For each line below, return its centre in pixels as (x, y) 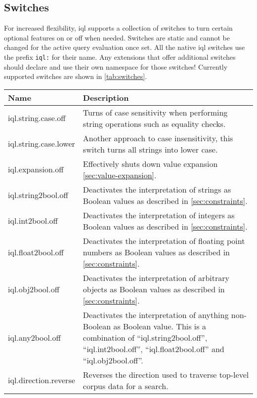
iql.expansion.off (36, 169)
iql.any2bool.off (34, 337)
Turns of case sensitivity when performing (155, 112)
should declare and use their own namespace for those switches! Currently (116, 66)
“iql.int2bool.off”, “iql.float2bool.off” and (153, 349)
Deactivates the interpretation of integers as (159, 215)
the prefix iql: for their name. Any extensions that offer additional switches (120, 57)
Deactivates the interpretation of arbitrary (156, 278)
